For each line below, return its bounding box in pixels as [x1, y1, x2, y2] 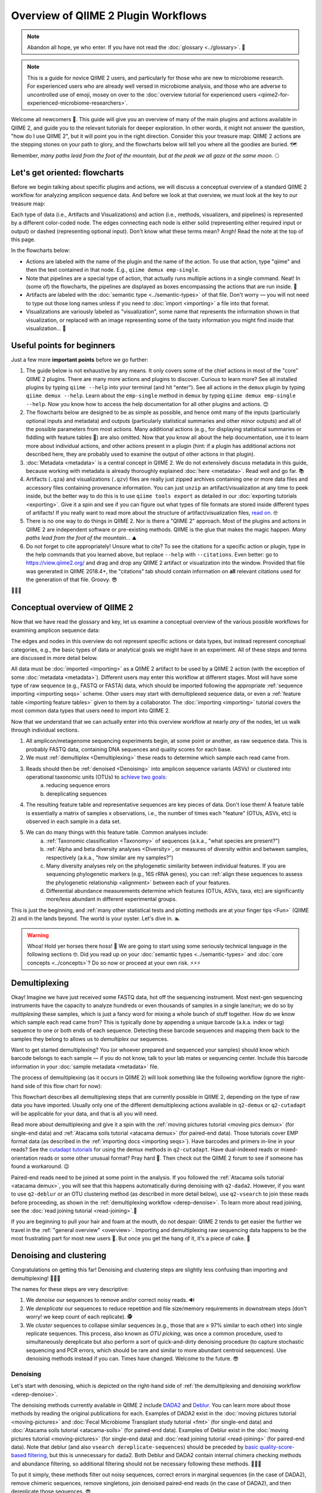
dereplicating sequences [46, 790, 107, 797]
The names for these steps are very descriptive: [11, 1285, 129, 1292]
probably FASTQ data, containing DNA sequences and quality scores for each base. [26, 745, 232, 752]
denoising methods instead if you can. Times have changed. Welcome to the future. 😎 [26, 1355, 239, 1362]
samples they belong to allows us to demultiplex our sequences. [11, 1035, 169, 1042]
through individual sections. [11, 726, 79, 734]
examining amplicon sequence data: [11, 626, 100, 634]
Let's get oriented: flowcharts [11, 167, 125, 177]
